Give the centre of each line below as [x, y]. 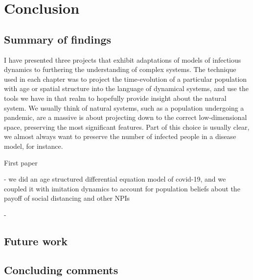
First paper [21, 162]
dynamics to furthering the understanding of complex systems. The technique [120, 69]
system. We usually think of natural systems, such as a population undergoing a [124, 107]
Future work [36, 241]
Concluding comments [61, 269]
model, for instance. [34, 146]
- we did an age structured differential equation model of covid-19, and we [115, 179]
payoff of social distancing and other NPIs [67, 198]
